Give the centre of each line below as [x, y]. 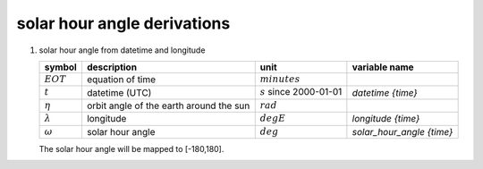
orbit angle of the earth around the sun [168, 106]
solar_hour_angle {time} [402, 131]
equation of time [121, 80]
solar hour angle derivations [123, 23]
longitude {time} [386, 119]
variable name [383, 67]
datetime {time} [385, 92]
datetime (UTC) [119, 92]
